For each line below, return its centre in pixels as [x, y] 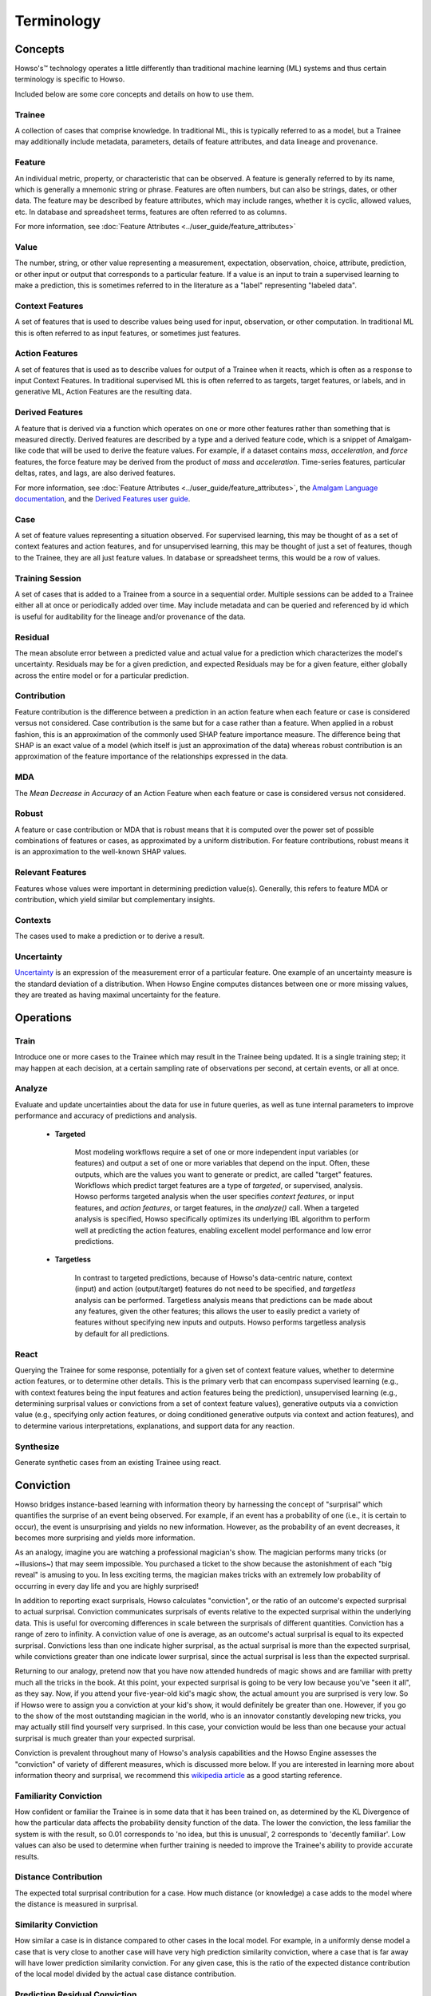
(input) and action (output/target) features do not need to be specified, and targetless [215, 1289]
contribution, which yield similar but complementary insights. [115, 899]
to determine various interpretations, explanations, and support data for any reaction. [155, 1426]
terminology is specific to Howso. [70, 79]
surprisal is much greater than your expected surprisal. [105, 1738]
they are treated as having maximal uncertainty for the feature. [118, 995]
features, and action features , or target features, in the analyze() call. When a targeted [217, 1208]
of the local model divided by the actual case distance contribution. [126, 1974]
